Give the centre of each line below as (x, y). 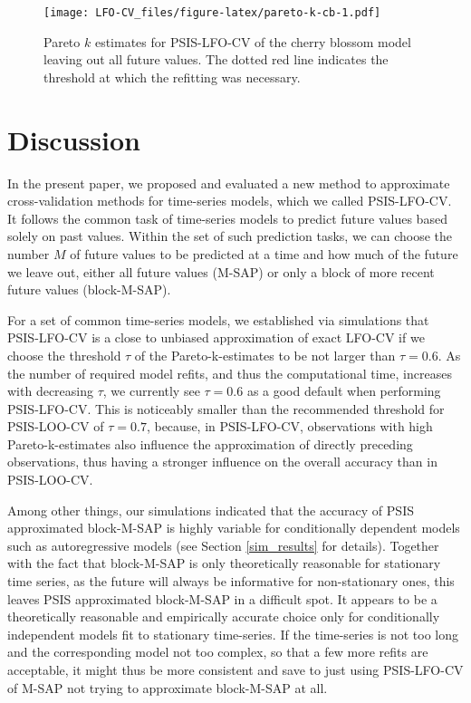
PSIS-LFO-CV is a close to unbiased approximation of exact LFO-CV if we (216, 337)
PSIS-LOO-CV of (56, 426)
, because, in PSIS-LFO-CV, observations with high (289, 426)
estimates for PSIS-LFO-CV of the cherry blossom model (253, 41)
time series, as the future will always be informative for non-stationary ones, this (231, 581)
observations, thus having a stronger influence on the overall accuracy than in (222, 462)
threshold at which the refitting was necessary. (172, 77)
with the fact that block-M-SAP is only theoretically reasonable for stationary (224, 563)
